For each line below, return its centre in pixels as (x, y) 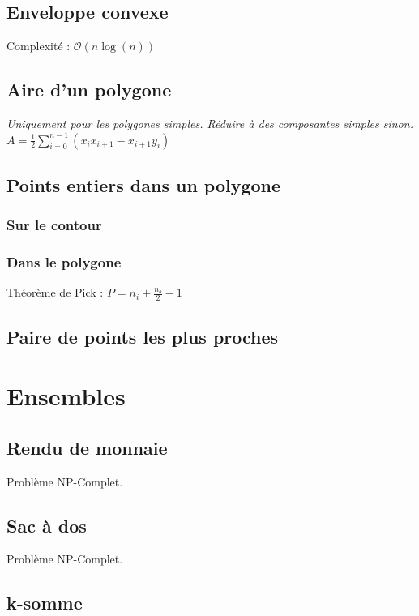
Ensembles (66, 396)
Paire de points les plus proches (143, 336)
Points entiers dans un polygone (144, 184)
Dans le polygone (64, 262)
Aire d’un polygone (89, 90)
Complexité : (38, 46)
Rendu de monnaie (87, 447)
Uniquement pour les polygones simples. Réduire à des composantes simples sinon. (210, 123)
